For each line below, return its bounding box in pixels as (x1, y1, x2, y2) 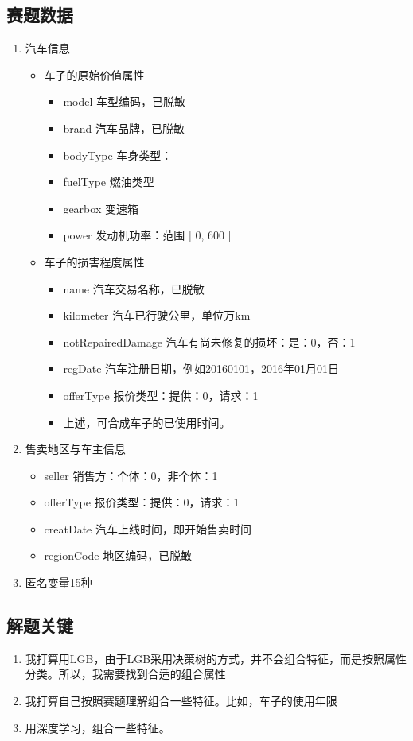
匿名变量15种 (25, 574, 92, 591)
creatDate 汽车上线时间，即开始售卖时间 (44, 520, 251, 537)
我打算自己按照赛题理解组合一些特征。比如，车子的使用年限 (25, 693, 337, 709)
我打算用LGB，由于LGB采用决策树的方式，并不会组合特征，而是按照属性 (25, 650, 407, 666)
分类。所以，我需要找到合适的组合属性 (25, 665, 226, 682)
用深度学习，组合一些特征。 (25, 719, 170, 735)
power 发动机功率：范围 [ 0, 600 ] (63, 227, 232, 243)
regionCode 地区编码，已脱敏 (44, 547, 193, 564)
